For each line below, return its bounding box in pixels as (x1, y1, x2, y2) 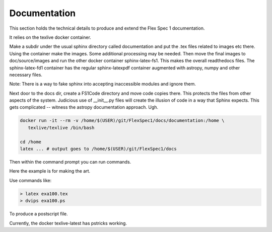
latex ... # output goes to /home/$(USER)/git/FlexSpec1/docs (20, 146, 177, 151)
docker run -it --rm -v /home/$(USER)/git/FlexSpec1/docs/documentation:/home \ (20, 118, 225, 123)
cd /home (20, 139, 42, 144)
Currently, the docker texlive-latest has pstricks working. (9, 220, 127, 226)
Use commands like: (9, 177, 52, 183)
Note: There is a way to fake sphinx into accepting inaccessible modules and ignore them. (9, 81, 196, 87)
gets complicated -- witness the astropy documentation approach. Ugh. (9, 104, 159, 110)
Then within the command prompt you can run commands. (9, 159, 131, 165)
